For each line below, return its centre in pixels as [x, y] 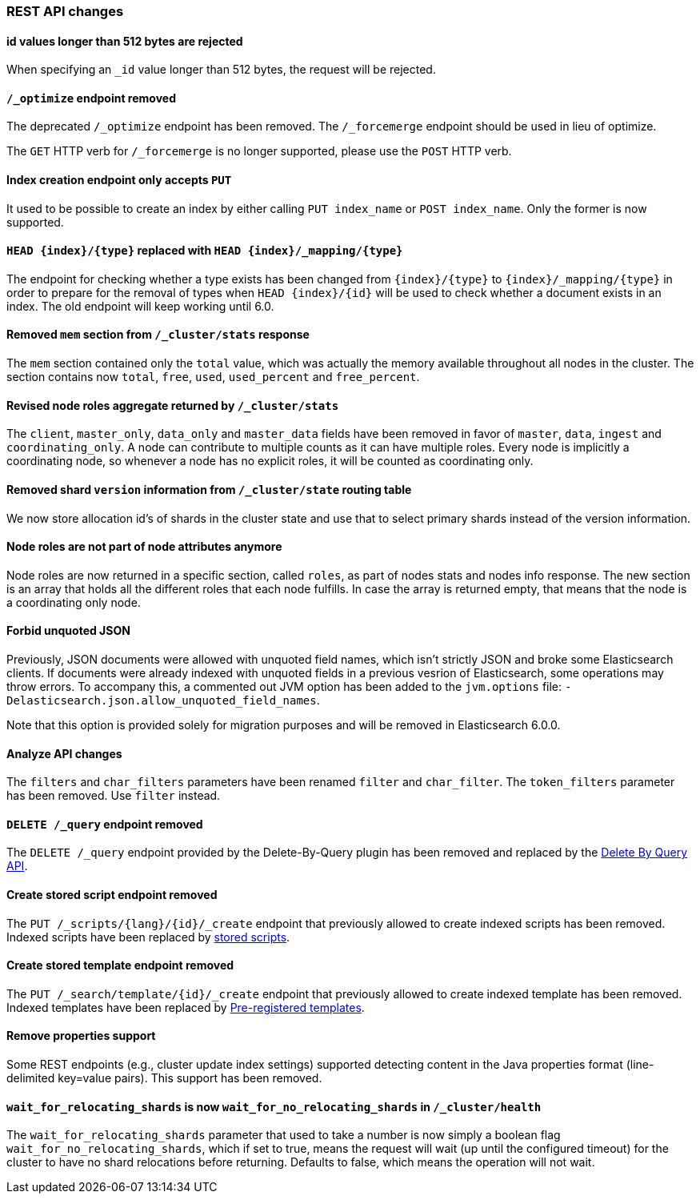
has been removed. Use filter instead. [114, 796]
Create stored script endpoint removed [112, 895]
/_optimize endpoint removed [91, 98]
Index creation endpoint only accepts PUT [119, 180]
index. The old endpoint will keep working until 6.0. [140, 306]
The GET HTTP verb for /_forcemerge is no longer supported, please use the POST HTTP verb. [259, 151]
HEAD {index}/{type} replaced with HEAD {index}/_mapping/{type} [205, 251]
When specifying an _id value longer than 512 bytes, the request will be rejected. [221, 70]
